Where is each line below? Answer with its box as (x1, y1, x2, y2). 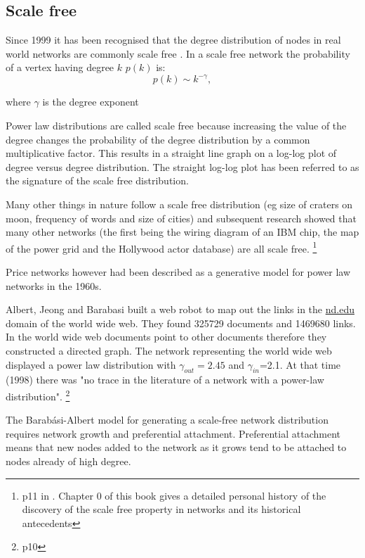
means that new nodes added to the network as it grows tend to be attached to (6, 440, 347, 455)
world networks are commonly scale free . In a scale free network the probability (6, 46, 350, 61)
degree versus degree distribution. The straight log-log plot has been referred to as (6, 159, 359, 174)
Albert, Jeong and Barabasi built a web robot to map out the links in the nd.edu (6, 302, 354, 317)
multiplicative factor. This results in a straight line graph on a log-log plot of (6, 146, 337, 160)
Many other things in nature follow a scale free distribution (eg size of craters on (6, 197, 353, 212)
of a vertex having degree (6, 60, 114, 75)
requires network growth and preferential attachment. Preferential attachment (6, 426, 340, 440)
